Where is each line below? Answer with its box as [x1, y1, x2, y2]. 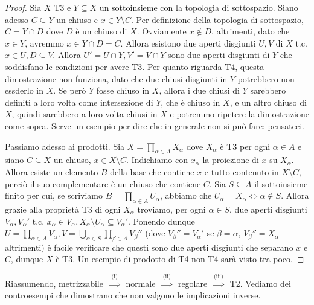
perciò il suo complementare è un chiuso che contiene [5, 177, 201, 190]
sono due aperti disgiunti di [168, 48, 270, 61]
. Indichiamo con [126, 153, 188, 166]
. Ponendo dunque [128, 214, 195, 227]
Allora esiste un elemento [5, 165, 98, 178]
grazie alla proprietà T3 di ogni [5, 202, 121, 215]
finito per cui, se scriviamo [5, 189, 103, 202]
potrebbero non [237, 72, 295, 85]
